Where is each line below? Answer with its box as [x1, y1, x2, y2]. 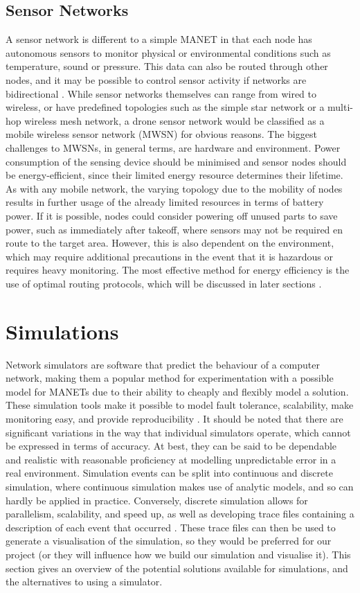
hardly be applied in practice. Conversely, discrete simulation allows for [6, 493, 308, 507]
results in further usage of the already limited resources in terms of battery [6, 195, 324, 209]
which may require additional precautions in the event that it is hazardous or [6, 249, 333, 263]
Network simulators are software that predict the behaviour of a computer [6, 357, 320, 371]
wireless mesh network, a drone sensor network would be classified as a [24, 113, 325, 127]
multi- [327, 100, 353, 114]
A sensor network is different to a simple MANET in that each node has [6, 32, 312, 46]
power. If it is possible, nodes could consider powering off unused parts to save [6, 208, 338, 222]
